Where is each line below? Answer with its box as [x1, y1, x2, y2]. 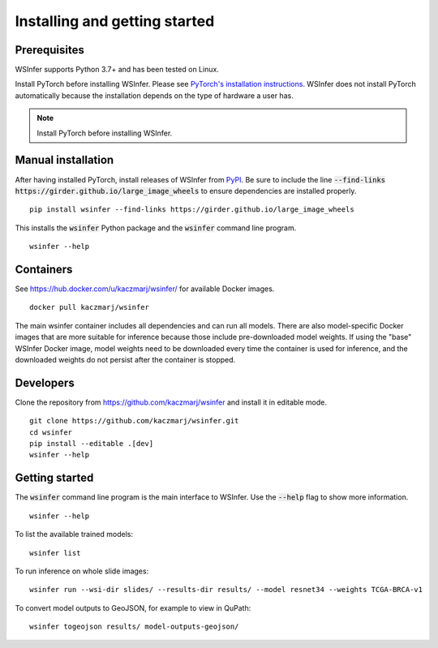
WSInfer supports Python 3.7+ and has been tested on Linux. [15, 65, 219, 75]
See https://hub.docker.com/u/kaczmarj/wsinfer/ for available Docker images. [15, 284, 275, 294]
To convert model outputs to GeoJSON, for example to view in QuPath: [15, 603, 251, 612]
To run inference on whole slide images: [15, 566, 149, 576]
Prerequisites [15, 43, 84, 57]
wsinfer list [29, 548, 81, 557]
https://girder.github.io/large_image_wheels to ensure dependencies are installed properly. [15, 186, 357, 195]
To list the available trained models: [15, 530, 134, 539]
